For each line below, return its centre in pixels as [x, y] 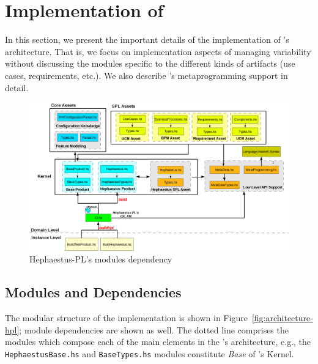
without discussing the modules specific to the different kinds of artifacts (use [150, 63]
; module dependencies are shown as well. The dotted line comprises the [154, 329]
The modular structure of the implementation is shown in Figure [126, 318]
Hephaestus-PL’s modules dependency [101, 259]
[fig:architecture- [282, 318]
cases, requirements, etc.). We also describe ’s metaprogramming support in [146, 75]
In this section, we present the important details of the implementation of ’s [147, 39]
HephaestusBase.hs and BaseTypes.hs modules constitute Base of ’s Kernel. [150, 353]
